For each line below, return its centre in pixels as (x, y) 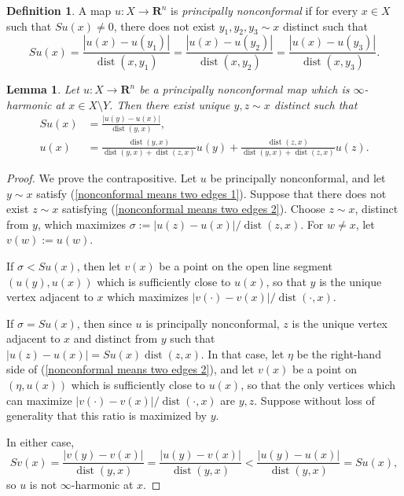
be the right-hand (339, 353)
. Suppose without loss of (314, 400)
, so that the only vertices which (318, 385)
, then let (99, 265)
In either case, (40, 441)
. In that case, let (242, 353)
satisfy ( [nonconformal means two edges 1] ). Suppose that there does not (211, 193)
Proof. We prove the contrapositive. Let (102, 177)
